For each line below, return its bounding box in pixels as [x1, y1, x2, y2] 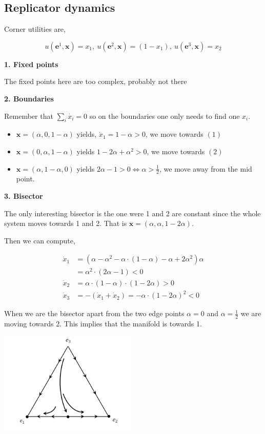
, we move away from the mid [159, 163, 252, 174]
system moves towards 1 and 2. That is [4, 218, 127, 229]
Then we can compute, [4, 235, 75, 245]
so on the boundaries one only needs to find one [89, 110, 240, 121]
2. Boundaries [4, 93, 54, 104]
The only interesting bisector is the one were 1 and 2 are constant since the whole [4, 208, 261, 218]
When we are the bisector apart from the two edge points [4, 308, 185, 319]
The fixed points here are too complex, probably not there [4, 76, 187, 87]
